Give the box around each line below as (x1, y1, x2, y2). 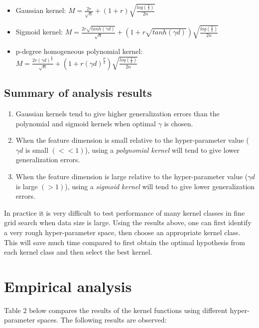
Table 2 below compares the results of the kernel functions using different (4, 305, 228, 315)
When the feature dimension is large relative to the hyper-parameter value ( (15, 171, 248, 181)
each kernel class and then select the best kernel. (4, 247, 152, 257)
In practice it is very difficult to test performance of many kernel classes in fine (4, 207, 245, 218)
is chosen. (164, 118, 193, 128)
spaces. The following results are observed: (37, 315, 167, 325)
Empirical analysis (4, 276, 132, 296)
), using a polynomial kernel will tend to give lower (85, 144, 240, 155)
